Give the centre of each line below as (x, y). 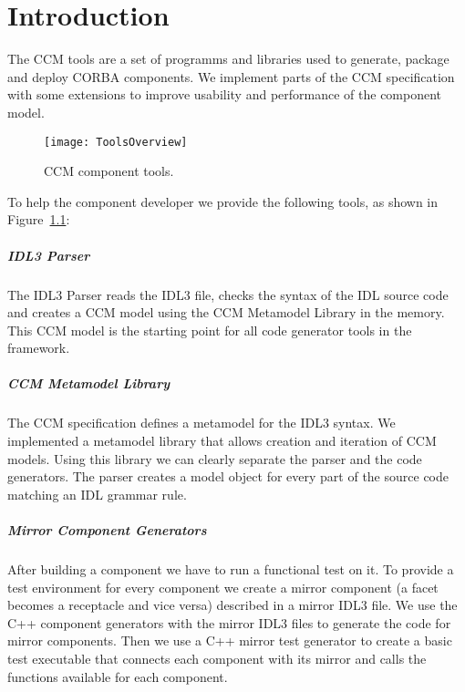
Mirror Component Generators (107, 530)
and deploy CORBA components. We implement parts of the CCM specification (231, 76)
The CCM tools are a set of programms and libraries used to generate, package (228, 59)
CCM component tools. (109, 171)
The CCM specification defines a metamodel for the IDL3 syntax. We (201, 423)
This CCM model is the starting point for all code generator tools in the (210, 330)
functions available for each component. (118, 676)
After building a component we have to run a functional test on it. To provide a (231, 568)
